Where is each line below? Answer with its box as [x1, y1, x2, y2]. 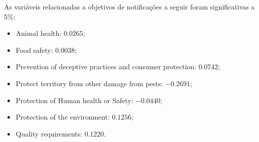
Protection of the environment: [15, 112, 110, 122]
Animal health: [15, 28, 62, 38]
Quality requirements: [15, 128, 82, 139]
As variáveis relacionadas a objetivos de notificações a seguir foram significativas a [4, 1, 255, 11]
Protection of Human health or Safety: [15, 95, 133, 105]
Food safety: [15, 44, 53, 55]
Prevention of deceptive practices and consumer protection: [15, 61, 196, 72]
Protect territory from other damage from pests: [15, 78, 163, 88]
